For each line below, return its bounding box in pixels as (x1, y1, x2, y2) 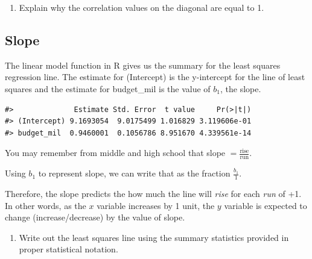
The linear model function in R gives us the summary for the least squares (5, 58, 281, 71)
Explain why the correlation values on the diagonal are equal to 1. (19, 1, 264, 13)
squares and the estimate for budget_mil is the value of (5, 82, 211, 95)
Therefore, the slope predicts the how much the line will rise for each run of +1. (5, 187, 302, 200)
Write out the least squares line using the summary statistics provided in (19, 231, 289, 243)
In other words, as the (5, 199, 86, 211)
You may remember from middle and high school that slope (5, 146, 226, 159)
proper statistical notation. (19, 243, 118, 255)
